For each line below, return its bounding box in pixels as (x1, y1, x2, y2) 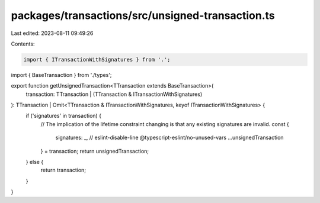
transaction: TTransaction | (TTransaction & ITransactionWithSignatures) (25, 91, 203, 98)
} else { (25, 159, 44, 166)
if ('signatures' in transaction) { (25, 112, 102, 120)
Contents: (11, 40, 35, 47)
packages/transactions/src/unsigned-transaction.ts (11, 9, 275, 22)
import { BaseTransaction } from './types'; (11, 71, 112, 78)
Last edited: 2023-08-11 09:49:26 (11, 30, 94, 37)
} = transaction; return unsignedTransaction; (40, 147, 149, 154)
